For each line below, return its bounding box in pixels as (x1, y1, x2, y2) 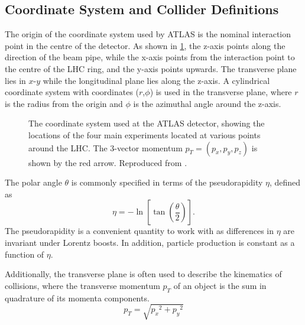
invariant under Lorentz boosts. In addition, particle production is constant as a (5, 236, 295, 248)
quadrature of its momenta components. (5, 291, 150, 304)
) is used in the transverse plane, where (150, 86, 292, 98)
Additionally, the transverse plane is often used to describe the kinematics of (5, 268, 282, 280)
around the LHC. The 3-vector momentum (28, 141, 183, 154)
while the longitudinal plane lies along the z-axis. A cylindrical (43, 74, 270, 86)
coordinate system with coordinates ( (5, 86, 139, 98)
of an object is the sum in (173, 279, 267, 291)
